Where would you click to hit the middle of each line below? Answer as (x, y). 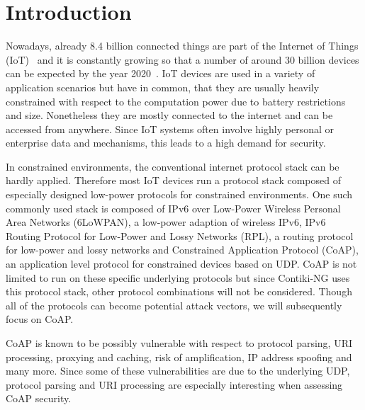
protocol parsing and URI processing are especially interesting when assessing (174, 384)
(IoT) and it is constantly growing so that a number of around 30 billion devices (182, 59)
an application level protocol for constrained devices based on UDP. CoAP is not (181, 264)
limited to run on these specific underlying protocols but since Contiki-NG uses (178, 277)
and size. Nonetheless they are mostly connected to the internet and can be (169, 115)
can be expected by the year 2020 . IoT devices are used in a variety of (161, 73)
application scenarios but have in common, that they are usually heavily (163, 87)
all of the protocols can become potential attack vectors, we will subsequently (174, 305)
